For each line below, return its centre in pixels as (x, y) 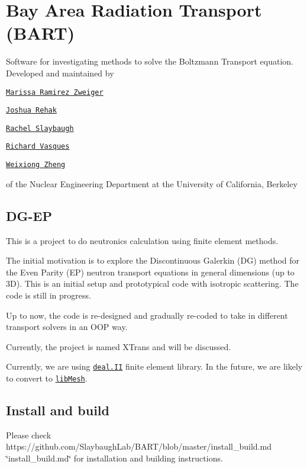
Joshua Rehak (31, 110)
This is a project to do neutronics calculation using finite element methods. (142, 240)
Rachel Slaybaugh (40, 128)
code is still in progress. (49, 295)
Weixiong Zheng (36, 165)
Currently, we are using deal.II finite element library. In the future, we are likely (154, 366)
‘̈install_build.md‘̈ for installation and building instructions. (114, 458)
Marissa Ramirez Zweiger (55, 92)
